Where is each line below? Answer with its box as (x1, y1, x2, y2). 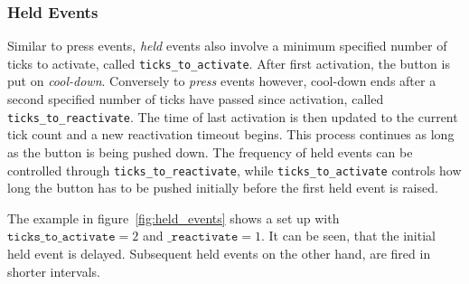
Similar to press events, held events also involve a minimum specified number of (7, 36, 447, 55)
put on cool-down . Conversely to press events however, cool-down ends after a (7, 71, 436, 90)
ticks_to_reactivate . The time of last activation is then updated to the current (7, 107, 458, 126)
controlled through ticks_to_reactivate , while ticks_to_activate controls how (7, 160, 462, 179)
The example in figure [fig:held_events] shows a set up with (7, 208, 340, 227)
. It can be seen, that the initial (260, 226, 436, 245)
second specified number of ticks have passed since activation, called (7, 90, 384, 109)
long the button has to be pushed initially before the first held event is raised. (7, 178, 438, 197)
